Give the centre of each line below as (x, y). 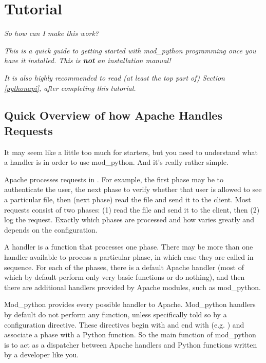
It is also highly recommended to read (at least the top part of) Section (115, 77)
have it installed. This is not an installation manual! (88, 60)
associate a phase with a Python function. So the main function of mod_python (130, 335)
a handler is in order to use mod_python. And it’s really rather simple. (116, 162)
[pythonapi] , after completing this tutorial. (70, 88)
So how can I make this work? (52, 33)
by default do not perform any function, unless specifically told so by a (116, 314)
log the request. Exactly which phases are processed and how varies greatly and (129, 219)
